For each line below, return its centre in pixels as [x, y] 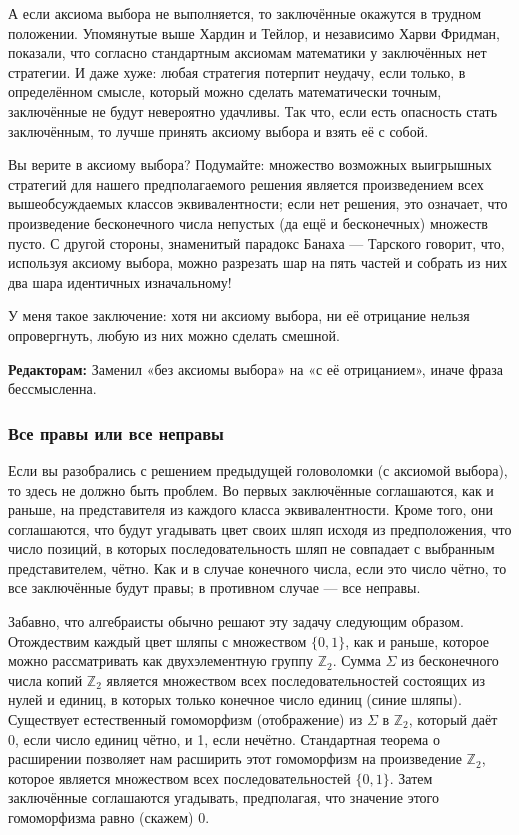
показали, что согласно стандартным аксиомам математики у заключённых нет [247, 52]
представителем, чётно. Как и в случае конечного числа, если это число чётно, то [257, 567]
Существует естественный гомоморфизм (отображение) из [185, 719]
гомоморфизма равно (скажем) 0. [109, 817]
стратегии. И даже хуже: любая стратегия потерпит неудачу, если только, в [237, 71]
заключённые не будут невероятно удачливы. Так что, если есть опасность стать [253, 110]
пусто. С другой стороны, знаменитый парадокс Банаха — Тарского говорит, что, [256, 242]
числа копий [45, 679]
